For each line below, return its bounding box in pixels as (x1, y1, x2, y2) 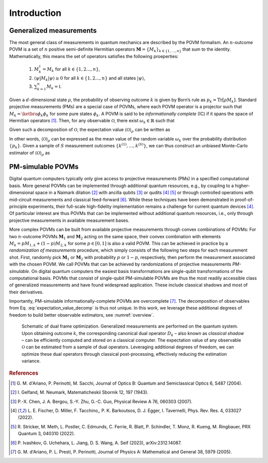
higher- (235, 183, 250, 189)
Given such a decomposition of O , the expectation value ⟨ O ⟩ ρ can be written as (9, 127, 171, 134)
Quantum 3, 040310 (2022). (18, 431, 75, 437)
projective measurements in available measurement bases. (9, 217, 130, 223)
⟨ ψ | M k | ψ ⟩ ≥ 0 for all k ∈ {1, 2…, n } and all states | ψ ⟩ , (34, 75, 145, 82)
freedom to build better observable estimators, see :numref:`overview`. (9, 312, 154, 318)
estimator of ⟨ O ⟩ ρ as (9, 149, 50, 157)
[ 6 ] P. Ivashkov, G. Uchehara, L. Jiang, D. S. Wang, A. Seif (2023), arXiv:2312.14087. (10, 440, 182, 446)
